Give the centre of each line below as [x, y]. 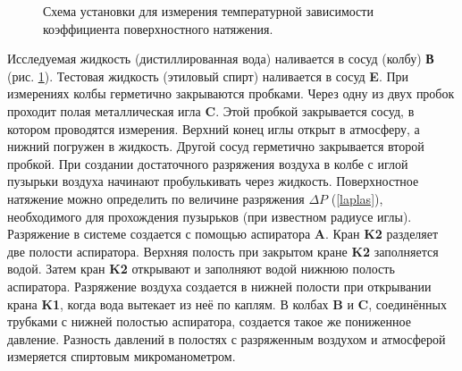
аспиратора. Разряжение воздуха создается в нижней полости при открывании [219, 286]
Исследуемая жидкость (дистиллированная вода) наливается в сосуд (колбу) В [221, 59]
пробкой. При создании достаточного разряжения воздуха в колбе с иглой [208, 163]
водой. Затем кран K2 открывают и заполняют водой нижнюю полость [201, 269]
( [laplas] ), [357, 198]
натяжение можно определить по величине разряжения [156, 198]
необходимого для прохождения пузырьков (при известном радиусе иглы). [210, 216]
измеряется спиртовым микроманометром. [122, 356]
